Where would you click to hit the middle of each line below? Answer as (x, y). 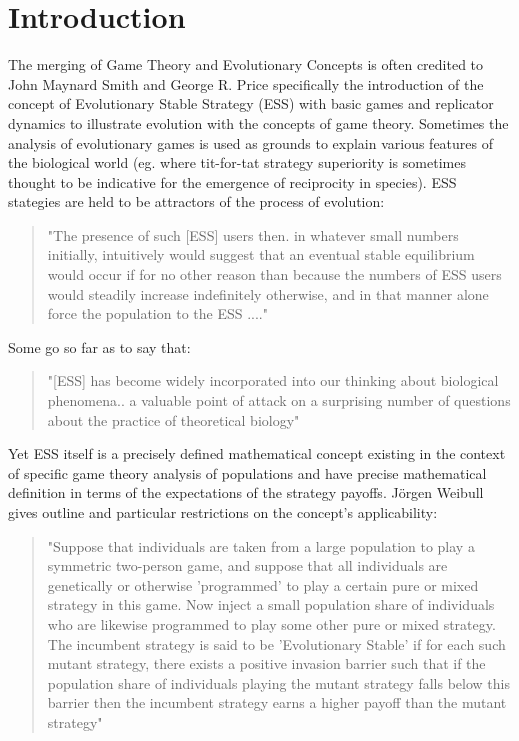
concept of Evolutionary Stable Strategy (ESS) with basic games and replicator (251, 103)
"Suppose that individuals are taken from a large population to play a (261, 545)
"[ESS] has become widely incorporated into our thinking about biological (273, 380)
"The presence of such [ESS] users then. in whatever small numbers (253, 234)
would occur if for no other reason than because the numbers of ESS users (274, 274)
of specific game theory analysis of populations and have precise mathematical (247, 472)
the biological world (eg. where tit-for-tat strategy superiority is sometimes (237, 162)
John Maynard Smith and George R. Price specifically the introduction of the (246, 83)
